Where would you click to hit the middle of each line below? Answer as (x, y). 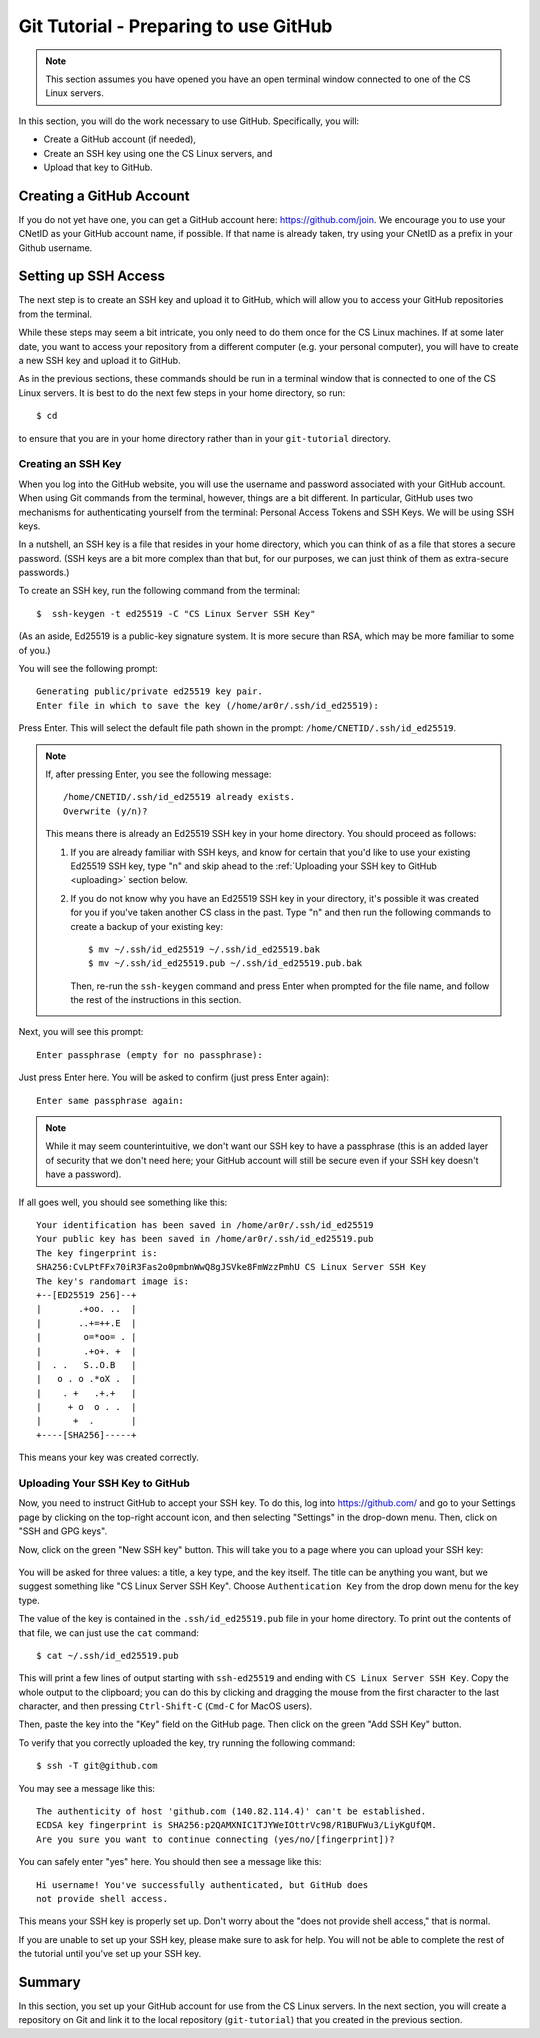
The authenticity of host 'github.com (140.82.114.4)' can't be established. (231, 1811)
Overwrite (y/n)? (105, 811)
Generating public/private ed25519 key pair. (150, 691)
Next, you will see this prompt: (81, 1032)
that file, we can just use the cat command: (109, 1632)
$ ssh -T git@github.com (97, 1766)
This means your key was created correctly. (108, 1457)
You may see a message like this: (86, 1788)
